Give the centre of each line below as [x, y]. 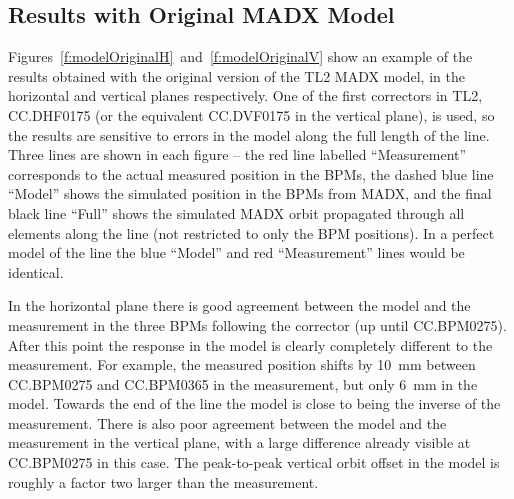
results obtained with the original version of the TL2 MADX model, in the [236, 75]
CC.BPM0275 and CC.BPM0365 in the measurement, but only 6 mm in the [243, 383]
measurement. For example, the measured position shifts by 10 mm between [242, 364]
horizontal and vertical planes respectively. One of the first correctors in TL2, [245, 95]
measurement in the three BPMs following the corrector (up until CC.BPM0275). [257, 324]
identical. [36, 271]
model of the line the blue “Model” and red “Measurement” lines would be [236, 252]
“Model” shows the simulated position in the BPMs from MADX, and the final [250, 193]
